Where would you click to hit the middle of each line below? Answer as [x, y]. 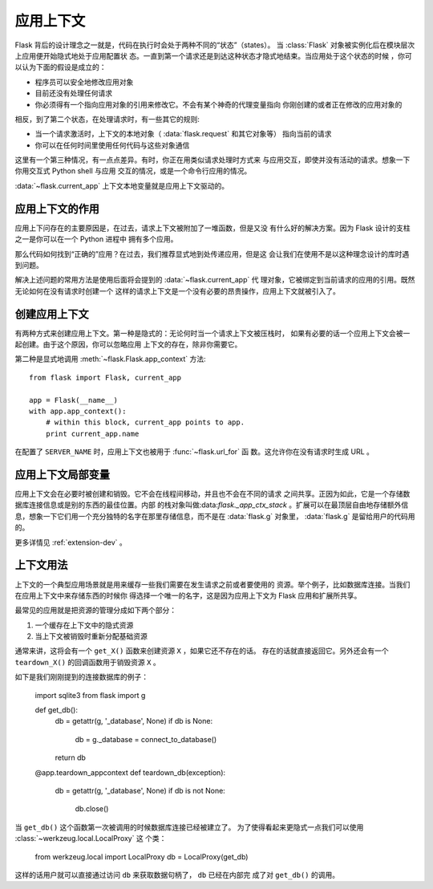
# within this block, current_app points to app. [145, 422]
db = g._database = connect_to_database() [146, 739]
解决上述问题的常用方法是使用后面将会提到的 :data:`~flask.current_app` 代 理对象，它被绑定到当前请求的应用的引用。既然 [215, 280]
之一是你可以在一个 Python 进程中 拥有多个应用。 [96, 239]
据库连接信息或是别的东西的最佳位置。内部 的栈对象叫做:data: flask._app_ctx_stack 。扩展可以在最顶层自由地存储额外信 [212, 505]
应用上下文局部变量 [62, 475]
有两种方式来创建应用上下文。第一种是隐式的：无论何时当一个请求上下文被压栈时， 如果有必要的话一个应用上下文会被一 [212, 333]
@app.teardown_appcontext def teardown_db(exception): [130, 772]
